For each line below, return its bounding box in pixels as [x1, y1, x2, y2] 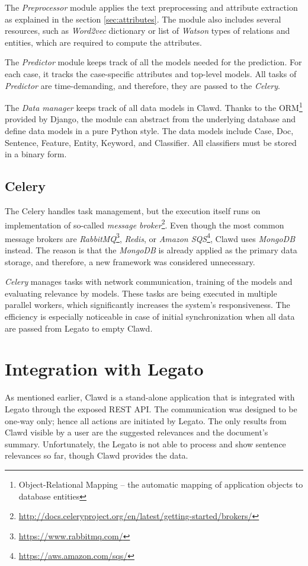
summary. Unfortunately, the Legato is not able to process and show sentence [5, 437, 286, 450]
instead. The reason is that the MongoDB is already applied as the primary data [5, 244, 297, 256]
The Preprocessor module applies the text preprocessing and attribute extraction [5, 1, 298, 13]
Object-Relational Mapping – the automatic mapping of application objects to [18, 478, 303, 490]
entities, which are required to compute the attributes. [5, 36, 202, 48]
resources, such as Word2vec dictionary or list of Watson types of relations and [5, 24, 290, 37]
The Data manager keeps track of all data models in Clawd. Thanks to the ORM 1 [5, 100, 303, 113]
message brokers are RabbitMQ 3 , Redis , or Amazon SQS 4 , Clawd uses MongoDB [5, 230, 296, 244]
